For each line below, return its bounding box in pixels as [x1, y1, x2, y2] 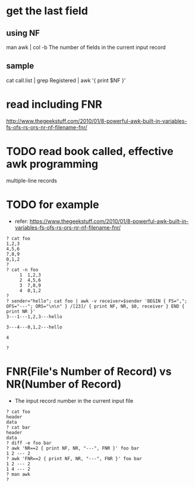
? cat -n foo [6, 266, 39, 272]
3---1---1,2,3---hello [6, 314, 62, 320]
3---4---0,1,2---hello [6, 324, 62, 330]
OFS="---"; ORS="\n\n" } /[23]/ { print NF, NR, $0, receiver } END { [6, 303, 185, 309]
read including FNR [6, 98, 102, 111]
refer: [14, 218, 29, 225]
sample [6, 61, 34, 71]
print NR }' [6, 308, 36, 314]
